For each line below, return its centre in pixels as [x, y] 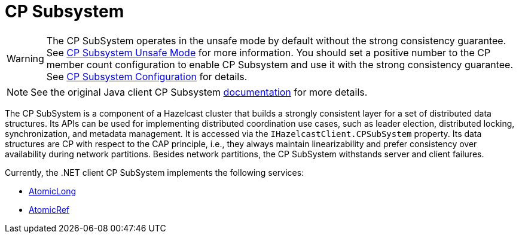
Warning [25, 58]
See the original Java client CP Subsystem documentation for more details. [199, 92]
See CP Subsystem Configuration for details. [147, 76]
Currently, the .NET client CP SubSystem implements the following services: [155, 172]
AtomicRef [49, 209]
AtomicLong [53, 191]
